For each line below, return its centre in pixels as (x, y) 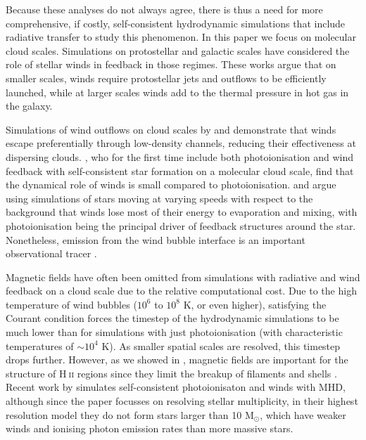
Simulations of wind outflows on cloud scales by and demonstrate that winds (171, 129)
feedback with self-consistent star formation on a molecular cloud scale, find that (180, 170)
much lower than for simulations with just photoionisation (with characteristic (174, 332)
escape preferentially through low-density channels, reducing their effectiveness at (181, 143)
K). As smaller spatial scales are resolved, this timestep (221, 345)
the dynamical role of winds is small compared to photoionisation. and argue (171, 185)
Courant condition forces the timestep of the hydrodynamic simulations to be (172, 318)
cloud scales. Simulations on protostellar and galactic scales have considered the (178, 50)
